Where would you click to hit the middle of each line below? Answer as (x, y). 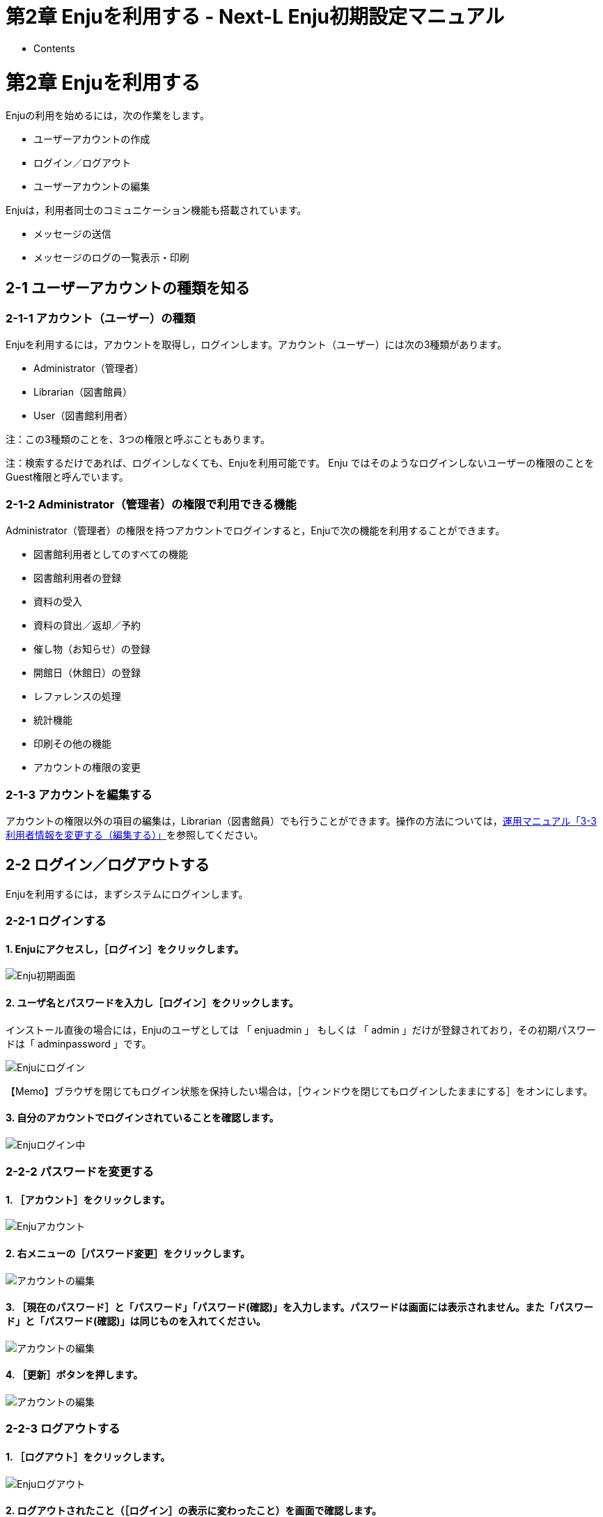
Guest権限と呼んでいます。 (67, 477)
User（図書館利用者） (84, 416)
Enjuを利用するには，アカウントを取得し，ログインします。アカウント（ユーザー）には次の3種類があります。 (256, 345)
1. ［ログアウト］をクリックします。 (88, 1457)
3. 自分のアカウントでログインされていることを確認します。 (142, 1118)
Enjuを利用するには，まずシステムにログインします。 (127, 894)
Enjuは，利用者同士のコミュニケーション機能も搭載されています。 (156, 210)
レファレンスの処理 (77, 697)
